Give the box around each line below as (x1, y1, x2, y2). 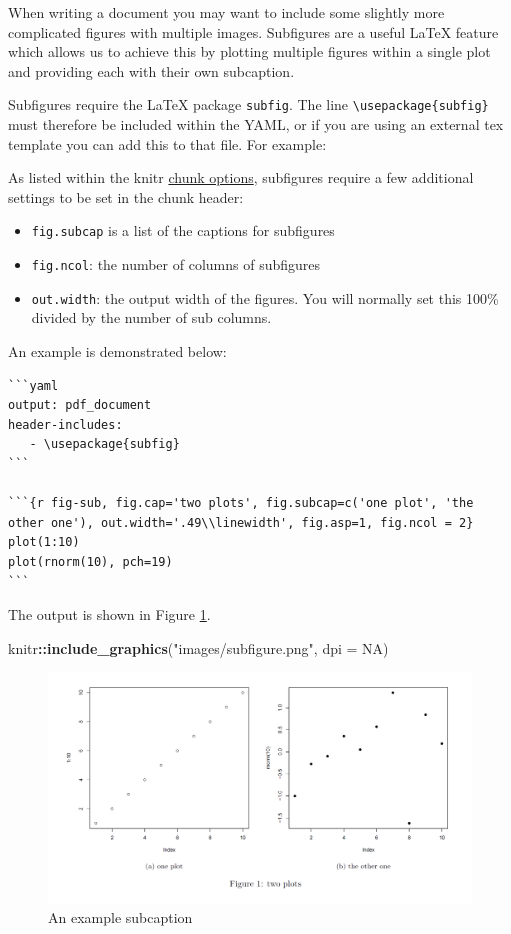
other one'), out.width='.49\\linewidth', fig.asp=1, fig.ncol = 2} (8, 515, 474, 530)
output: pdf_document (8, 398, 152, 413)
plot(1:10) (8, 535, 80, 550)
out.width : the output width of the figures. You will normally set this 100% (31, 287, 499, 308)
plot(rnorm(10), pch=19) (8, 554, 173, 569)
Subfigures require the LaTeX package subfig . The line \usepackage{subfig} (8, 94, 489, 115)
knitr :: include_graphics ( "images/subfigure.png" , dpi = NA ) (8, 637, 389, 658)
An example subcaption (48, 907, 193, 928)
